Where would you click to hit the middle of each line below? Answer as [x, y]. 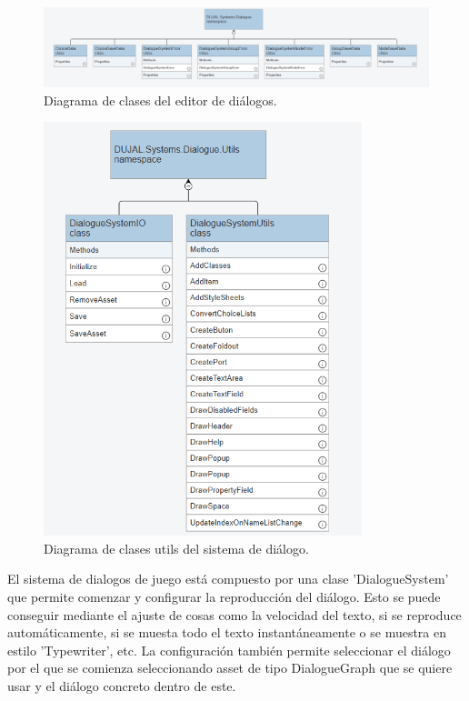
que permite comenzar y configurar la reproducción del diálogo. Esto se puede [224, 597]
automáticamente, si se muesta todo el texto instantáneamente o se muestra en [227, 632]
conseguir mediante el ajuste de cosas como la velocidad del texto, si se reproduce [234, 614]
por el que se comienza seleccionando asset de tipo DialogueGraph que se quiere [230, 668]
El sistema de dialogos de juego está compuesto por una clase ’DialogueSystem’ [228, 579]
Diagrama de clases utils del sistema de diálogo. [176, 548]
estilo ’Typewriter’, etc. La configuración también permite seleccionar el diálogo [229, 650]
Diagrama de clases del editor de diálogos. [160, 100]
